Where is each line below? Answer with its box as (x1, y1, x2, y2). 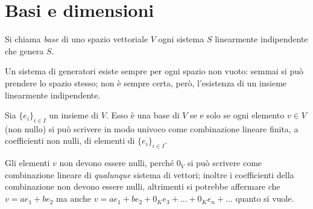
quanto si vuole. (235, 192, 294, 205)
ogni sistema (158, 33, 204, 45)
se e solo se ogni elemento (190, 109, 285, 121)
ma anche (56, 192, 92, 205)
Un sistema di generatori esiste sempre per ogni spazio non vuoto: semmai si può (5, 65, 303, 77)
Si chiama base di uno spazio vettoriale (5, 33, 148, 45)
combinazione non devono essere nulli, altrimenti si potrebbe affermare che (5, 180, 280, 193)
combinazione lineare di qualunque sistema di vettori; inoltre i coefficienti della (5, 168, 294, 181)
